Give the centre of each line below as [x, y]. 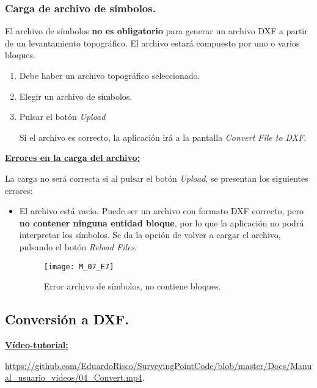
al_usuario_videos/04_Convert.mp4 [74, 377]
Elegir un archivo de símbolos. [76, 96]
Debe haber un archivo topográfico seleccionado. [110, 75]
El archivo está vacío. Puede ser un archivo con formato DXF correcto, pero [161, 211]
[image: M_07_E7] [79, 267]
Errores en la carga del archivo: [73, 158]
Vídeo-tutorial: [37, 344]
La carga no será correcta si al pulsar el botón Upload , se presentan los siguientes [157, 178]
